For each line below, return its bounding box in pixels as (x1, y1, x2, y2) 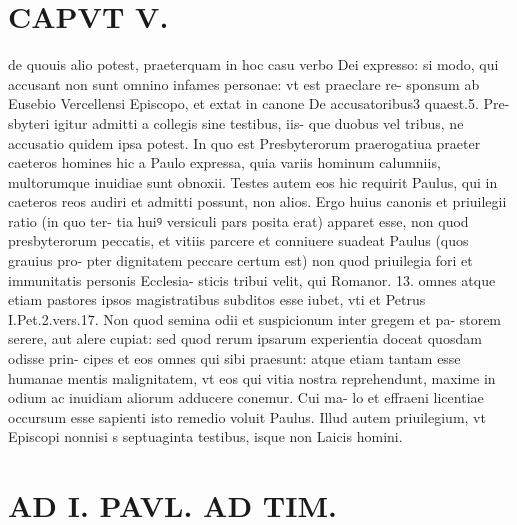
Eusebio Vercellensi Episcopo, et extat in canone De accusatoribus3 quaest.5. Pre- (8, 93, 510, 114)
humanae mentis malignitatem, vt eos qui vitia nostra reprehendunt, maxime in (8, 367, 496, 388)
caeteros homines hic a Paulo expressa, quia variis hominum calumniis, (8, 152, 441, 173)
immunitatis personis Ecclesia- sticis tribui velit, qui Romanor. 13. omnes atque (8, 269, 496, 290)
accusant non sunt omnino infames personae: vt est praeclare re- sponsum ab (8, 73, 480, 94)
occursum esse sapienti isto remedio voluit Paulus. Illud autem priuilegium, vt (8, 406, 486, 427)
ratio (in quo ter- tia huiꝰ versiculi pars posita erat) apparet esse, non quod (8, 210, 469, 231)
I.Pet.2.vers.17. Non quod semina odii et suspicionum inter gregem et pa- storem (8, 308, 502, 329)
